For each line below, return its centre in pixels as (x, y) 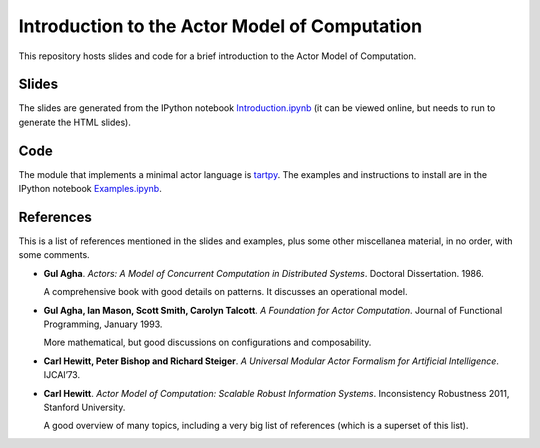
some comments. (54, 255)
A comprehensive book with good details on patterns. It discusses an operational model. (225, 292)
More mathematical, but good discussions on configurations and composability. (207, 342)
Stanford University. (84, 407)
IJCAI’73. (61, 375)
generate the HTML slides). (75, 122)
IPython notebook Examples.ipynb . (90, 189)
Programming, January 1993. (103, 324)
